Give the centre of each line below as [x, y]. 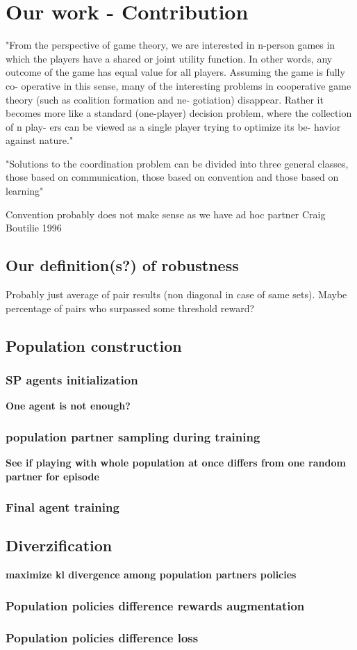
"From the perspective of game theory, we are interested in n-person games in [171, 45]
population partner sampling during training [133, 436]
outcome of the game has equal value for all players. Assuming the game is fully [175, 72]
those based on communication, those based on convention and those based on [172, 177]
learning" [25, 191]
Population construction [94, 345]
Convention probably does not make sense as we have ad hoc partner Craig [166, 214]
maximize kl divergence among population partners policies [151, 575]
